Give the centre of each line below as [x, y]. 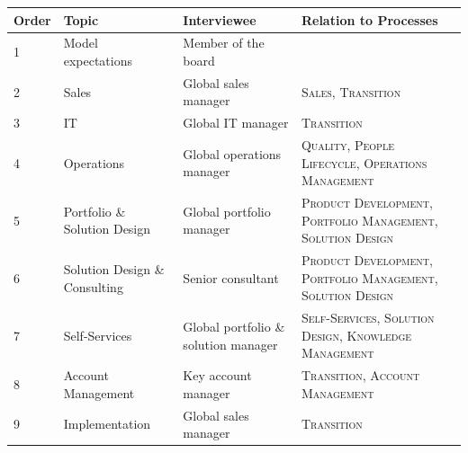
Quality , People [347, 145]
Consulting [93, 286]
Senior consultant [231, 277]
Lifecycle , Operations [364, 162]
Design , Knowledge [356, 335]
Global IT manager [236, 123]
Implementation [107, 424]
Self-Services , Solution [368, 318]
